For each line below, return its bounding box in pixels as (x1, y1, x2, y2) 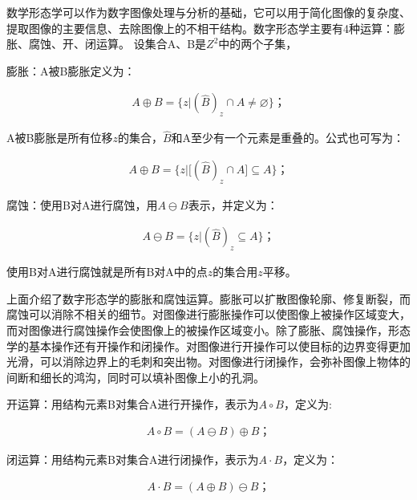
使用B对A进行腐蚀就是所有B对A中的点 (6, 263, 208, 280)
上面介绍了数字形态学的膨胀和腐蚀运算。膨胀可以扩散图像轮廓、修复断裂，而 (6, 290, 411, 307)
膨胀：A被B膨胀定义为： (6, 62, 136, 79)
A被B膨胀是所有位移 (6, 129, 113, 146)
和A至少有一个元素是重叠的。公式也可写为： (171, 129, 405, 146)
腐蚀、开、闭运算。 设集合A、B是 (28, 35, 207, 52)
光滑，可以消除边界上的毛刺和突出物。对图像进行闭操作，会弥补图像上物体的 (6, 353, 411, 370)
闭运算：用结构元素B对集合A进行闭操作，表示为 (6, 451, 259, 468)
